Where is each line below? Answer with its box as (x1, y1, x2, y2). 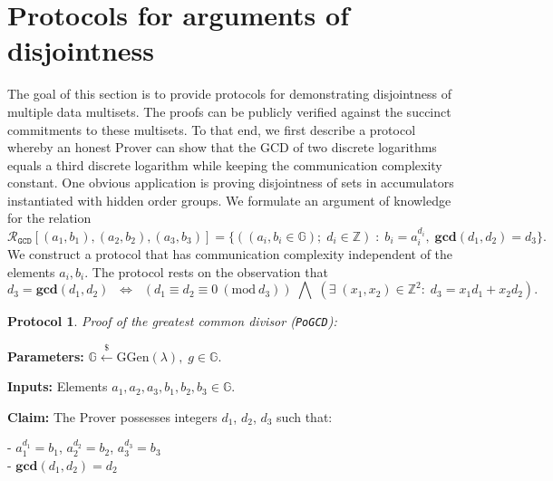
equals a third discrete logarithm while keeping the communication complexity (7, 155, 442, 174)
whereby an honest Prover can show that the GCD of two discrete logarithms (7, 138, 437, 157)
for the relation (7, 208, 92, 227)
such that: (276, 407, 333, 426)
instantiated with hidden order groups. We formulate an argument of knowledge (7, 190, 451, 209)
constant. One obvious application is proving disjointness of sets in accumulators (7, 173, 454, 192)
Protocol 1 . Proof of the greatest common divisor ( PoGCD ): (7, 312, 337, 331)
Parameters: (7, 346, 84, 365)
